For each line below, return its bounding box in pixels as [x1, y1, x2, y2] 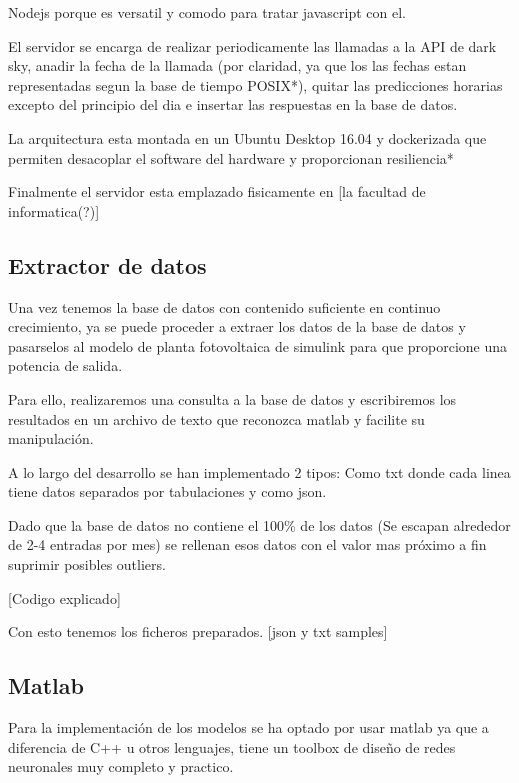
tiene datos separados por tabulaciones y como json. [8, 481, 327, 502]
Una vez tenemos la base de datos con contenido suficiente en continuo [8, 296, 441, 317]
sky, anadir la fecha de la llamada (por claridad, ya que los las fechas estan [8, 55, 467, 76]
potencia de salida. [8, 355, 123, 376]
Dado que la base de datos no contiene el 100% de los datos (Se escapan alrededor [8, 514, 511, 535]
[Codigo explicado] [8, 587, 121, 608]
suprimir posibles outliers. [8, 554, 166, 575]
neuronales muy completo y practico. [8, 756, 234, 777]
